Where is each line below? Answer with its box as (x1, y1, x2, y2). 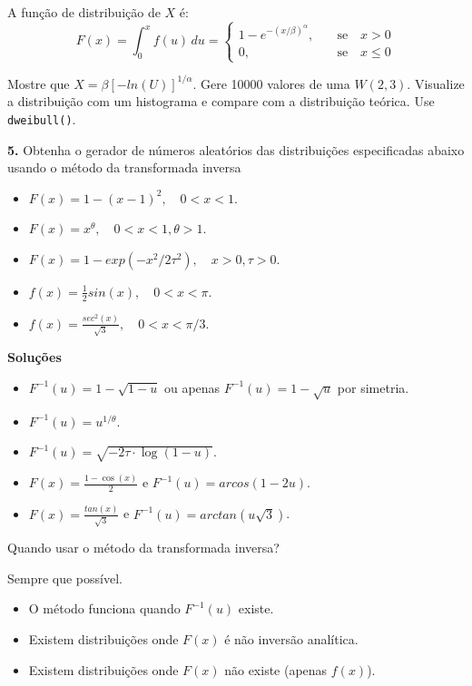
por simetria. (337, 377, 409, 397)
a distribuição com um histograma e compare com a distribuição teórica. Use (7, 92, 435, 111)
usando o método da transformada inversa (7, 158, 241, 177)
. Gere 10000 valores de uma (192, 73, 350, 93)
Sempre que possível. (7, 568, 123, 587)
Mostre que (7, 73, 70, 93)
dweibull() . (7, 109, 76, 128)
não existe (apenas (224, 660, 328, 679)
